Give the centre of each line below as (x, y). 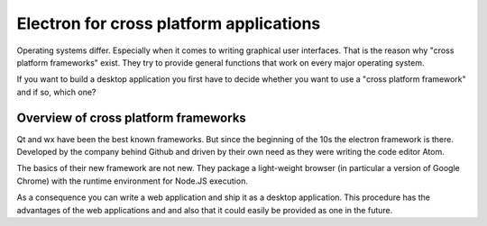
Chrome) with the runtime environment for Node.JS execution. (132, 181)
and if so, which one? (56, 92)
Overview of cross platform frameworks (132, 118)
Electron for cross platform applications (169, 23)
